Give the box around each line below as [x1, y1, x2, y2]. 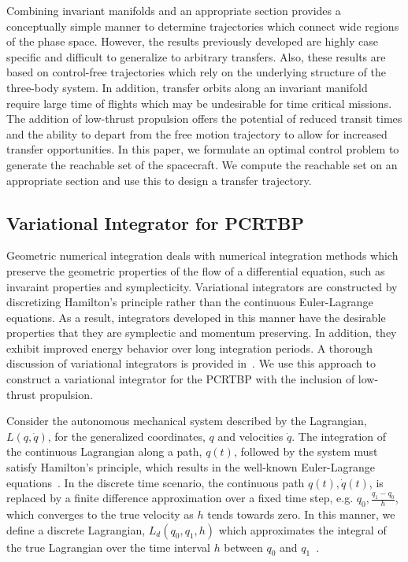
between [224, 538, 263, 555]
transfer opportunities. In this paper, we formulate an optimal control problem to [6, 141, 399, 157]
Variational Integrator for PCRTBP [6, 210, 304, 235]
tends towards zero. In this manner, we [207, 506, 395, 523]
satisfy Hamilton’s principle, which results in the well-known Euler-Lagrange [6, 459, 376, 475]
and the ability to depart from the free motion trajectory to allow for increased [6, 125, 388, 142]
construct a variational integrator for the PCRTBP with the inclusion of [6, 371, 355, 387]
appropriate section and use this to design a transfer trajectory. [6, 172, 312, 188]
